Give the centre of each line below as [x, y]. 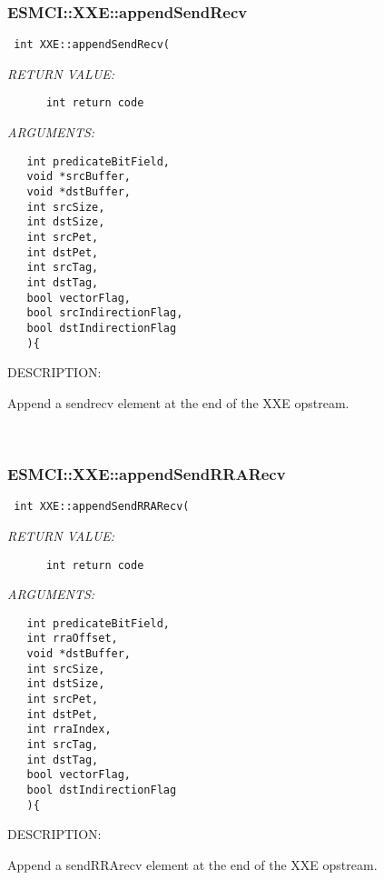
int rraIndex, [69, 730]
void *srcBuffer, [79, 177]
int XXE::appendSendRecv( [92, 45]
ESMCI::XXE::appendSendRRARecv [147, 473]
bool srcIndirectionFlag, [105, 313]
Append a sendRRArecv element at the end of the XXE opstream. [192, 864]
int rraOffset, [72, 639]
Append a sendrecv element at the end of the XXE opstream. [178, 402]
